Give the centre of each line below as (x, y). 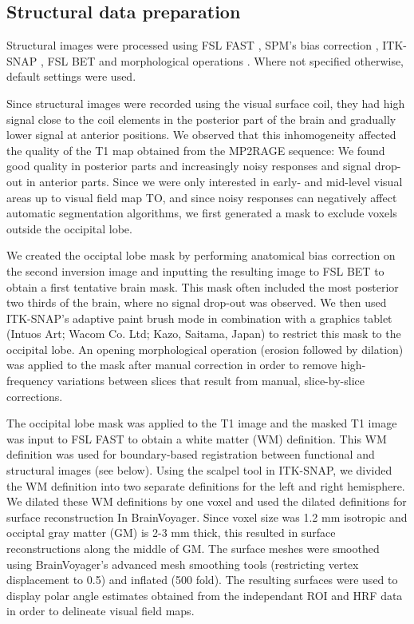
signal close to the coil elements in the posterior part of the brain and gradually (201, 119)
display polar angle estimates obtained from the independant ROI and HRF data (205, 595)
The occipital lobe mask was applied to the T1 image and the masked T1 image (202, 423)
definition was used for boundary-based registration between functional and (191, 454)
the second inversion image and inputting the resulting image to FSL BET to (195, 270)
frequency (30, 381)
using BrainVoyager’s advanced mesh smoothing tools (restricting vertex (183, 564)
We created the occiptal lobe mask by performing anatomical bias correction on (201, 255)
